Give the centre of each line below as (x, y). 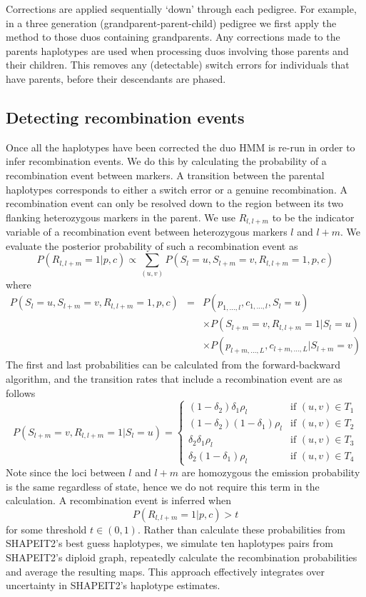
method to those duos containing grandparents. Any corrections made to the (173, 37)
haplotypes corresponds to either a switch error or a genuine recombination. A (177, 189)
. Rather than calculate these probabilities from (241, 529)
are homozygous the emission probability (271, 472)
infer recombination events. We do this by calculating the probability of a (166, 161)
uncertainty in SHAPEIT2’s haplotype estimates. (113, 585)
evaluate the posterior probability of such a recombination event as (152, 245)
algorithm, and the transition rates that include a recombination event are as (174, 378)
